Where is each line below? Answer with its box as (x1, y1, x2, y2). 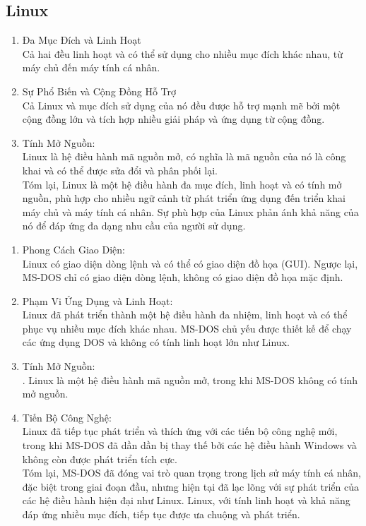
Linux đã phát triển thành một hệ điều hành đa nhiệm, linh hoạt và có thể (22, 307, 348, 322)
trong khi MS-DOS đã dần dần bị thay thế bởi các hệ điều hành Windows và (22, 438, 357, 453)
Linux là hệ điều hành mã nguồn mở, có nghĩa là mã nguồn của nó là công (22, 149, 346, 164)
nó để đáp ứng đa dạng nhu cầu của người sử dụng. (22, 218, 246, 233)
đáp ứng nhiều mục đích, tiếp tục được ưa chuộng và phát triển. (22, 507, 300, 522)
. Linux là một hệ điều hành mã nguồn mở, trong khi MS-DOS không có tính (22, 372, 358, 387)
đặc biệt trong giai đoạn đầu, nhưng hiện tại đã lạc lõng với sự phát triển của (22, 479, 360, 494)
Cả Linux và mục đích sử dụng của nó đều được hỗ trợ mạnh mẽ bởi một (22, 97, 341, 112)
